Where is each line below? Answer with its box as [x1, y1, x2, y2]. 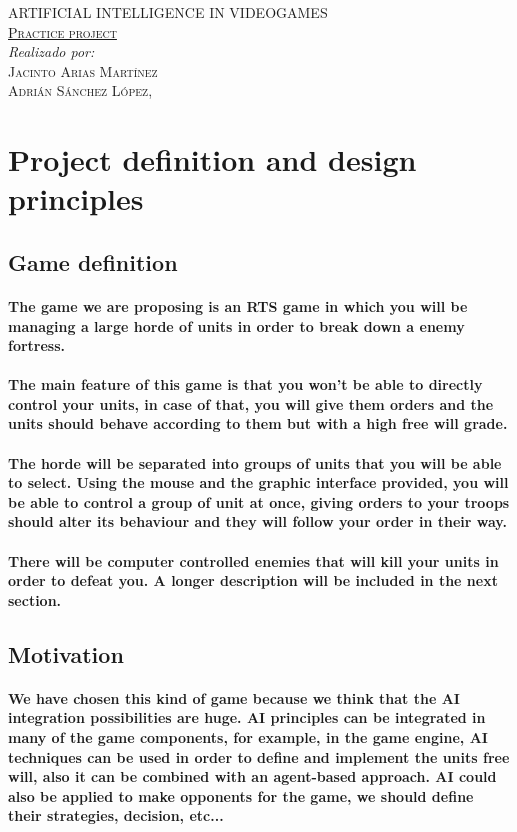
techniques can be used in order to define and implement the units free [8, 746, 510, 767]
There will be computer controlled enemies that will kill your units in [8, 550, 499, 571]
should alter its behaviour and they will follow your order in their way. [8, 511, 507, 532]
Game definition [8, 246, 178, 277]
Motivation [8, 638, 124, 669]
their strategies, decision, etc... [8, 805, 224, 826]
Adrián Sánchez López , [8, 80, 153, 101]
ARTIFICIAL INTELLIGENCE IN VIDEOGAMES [8, 2, 328, 22]
